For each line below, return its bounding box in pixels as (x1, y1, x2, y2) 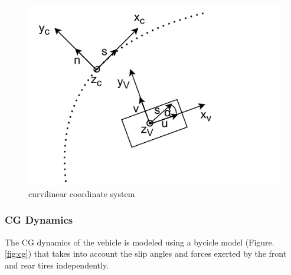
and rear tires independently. (5, 258, 109, 271)
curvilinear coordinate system (28, 187, 135, 199)
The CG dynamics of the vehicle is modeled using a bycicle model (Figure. (5, 235, 274, 248)
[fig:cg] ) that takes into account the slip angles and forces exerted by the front (5, 247, 287, 260)
